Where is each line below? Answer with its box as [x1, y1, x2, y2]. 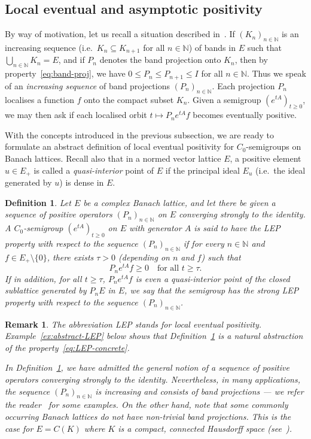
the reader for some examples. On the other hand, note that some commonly [5, 398, 288, 411]
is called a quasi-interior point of [33, 164, 154, 176]
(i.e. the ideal [255, 164, 306, 176]
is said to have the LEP [194, 222, 280, 234]
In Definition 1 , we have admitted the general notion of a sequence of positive [5, 361, 289, 374]
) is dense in [59, 176, 104, 189]
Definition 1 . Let [5, 196, 71, 208]
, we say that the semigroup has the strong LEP [124, 284, 299, 296]
